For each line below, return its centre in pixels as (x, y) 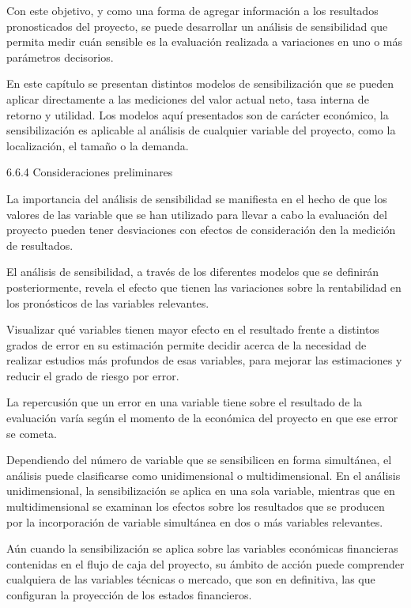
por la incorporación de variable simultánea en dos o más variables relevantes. (195, 521)
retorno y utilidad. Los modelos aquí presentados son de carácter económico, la (198, 114)
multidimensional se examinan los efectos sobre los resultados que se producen (196, 506)
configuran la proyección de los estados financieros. (129, 595)
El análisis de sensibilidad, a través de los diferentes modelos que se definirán (193, 272)
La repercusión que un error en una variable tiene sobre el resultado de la (184, 402)
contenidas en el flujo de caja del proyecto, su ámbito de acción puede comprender (205, 563)
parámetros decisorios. (60, 57)
